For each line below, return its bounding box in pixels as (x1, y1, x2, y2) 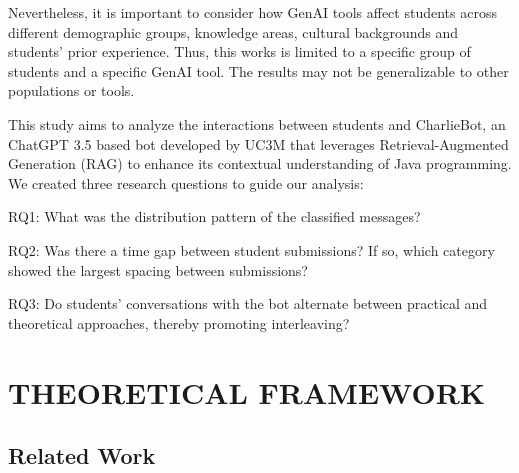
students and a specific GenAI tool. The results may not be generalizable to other (8, 60, 509, 81)
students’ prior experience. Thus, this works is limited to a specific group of (8, 41, 471, 62)
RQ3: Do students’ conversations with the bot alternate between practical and (8, 293, 488, 314)
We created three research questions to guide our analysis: (8, 172, 364, 193)
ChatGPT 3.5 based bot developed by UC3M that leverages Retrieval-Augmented (8, 133, 509, 154)
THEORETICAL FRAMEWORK (8, 371, 486, 412)
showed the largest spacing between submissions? (8, 259, 308, 280)
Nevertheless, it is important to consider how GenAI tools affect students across (8, 2, 497, 22)
